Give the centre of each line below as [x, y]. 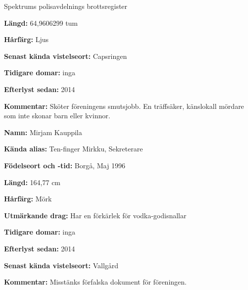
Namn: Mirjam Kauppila [43, 132]
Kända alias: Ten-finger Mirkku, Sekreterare [74, 149]
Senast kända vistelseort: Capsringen [66, 56]
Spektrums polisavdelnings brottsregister [66, 6]
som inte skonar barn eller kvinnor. [57, 116]
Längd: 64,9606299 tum [41, 23]
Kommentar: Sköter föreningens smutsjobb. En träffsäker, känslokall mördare [124, 106]
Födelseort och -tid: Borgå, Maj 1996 [65, 165]
